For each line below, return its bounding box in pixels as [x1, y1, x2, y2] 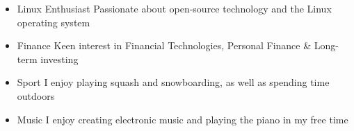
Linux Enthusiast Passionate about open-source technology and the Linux [17, 1, 332, 15]
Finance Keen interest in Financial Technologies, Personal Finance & [17, 38, 312, 53]
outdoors [17, 88, 55, 103]
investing [40, 51, 79, 66]
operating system [17, 15, 90, 29]
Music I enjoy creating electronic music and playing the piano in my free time [17, 112, 348, 126]
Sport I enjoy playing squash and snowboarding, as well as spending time [17, 75, 330, 89]
